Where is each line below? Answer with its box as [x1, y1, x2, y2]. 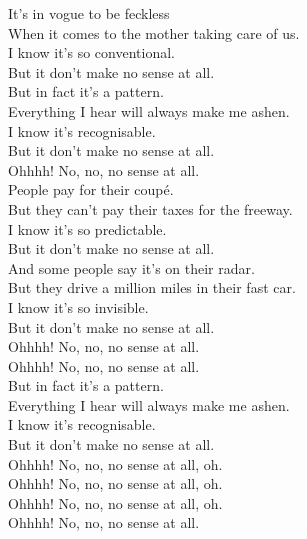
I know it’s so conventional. [8, 42, 175, 63]
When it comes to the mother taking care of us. [8, 22, 300, 43]
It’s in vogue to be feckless [8, 3, 170, 23]
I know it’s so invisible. [8, 296, 149, 317]
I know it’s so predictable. [8, 218, 167, 239]
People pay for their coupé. [8, 179, 174, 200]
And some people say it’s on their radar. [8, 257, 255, 278]
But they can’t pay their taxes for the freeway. [8, 198, 293, 219]
